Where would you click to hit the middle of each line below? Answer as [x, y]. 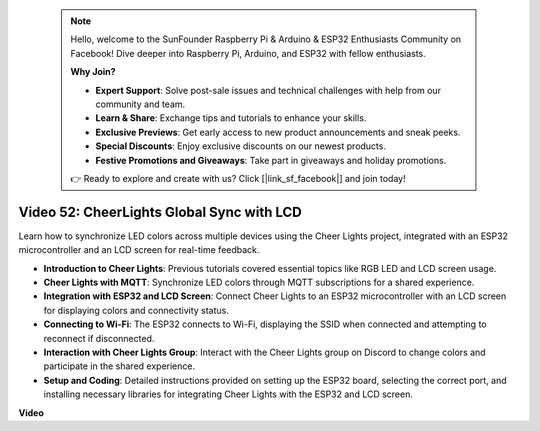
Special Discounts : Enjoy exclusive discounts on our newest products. [241, 146]
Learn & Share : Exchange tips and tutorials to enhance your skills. [231, 118]
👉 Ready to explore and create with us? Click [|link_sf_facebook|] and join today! [238, 178]
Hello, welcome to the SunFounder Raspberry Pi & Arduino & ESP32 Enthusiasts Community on [266, 39]
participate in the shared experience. [119, 366]
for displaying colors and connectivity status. [136, 310]
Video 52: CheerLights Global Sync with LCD [160, 211]
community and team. [140, 104]
